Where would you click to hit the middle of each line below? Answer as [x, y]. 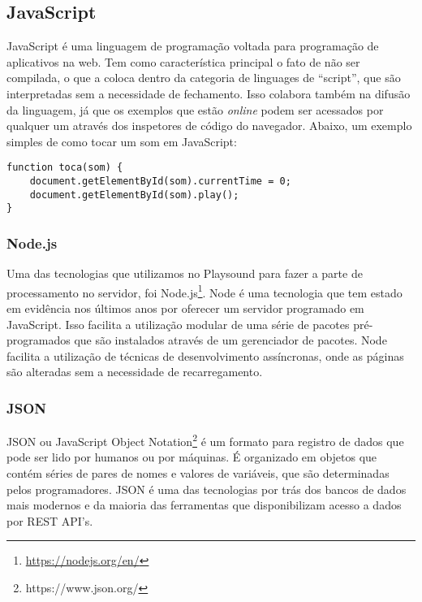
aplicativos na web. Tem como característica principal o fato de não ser [183, 61]
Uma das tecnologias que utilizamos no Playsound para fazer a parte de [185, 273]
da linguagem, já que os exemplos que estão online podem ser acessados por [195, 109]
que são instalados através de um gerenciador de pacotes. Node [230, 340]
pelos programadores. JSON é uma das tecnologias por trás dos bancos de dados [207, 489]
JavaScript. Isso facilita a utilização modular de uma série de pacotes [178, 324]
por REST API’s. [50, 520]
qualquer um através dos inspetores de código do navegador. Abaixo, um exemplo [209, 126]
